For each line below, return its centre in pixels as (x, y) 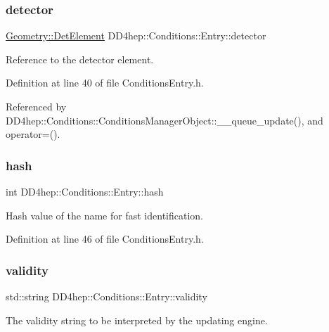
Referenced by (36, 106)
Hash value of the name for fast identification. (104, 215)
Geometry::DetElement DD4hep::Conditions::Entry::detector (136, 36)
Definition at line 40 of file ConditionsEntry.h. (105, 83)
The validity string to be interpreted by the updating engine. (137, 320)
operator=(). (33, 134)
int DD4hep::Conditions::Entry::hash (85, 191)
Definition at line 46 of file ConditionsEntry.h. (105, 239)
